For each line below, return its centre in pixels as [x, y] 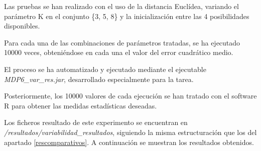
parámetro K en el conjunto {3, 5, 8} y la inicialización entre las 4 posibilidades [127, 16]
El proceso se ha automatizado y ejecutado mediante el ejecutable [105, 69]
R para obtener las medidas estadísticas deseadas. [81, 105]
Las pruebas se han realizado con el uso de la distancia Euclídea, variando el [121, 6]
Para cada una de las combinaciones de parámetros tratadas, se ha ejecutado [122, 42]
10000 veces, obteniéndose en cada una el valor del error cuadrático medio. [119, 52]
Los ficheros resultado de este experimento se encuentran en [96, 122]
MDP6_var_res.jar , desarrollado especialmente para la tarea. [99, 79]
